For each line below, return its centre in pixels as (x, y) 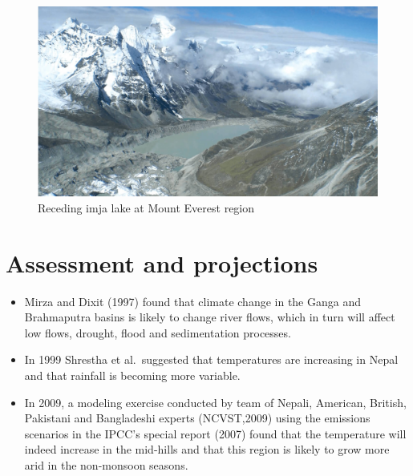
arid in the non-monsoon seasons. (106, 464)
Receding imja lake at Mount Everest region (146, 207)
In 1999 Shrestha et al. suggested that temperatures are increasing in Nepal (211, 359)
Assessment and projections (162, 262)
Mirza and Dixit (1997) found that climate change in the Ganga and (192, 301)
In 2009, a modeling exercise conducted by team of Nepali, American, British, (215, 402)
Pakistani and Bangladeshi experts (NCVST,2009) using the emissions (197, 418)
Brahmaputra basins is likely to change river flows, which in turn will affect (210, 317)
